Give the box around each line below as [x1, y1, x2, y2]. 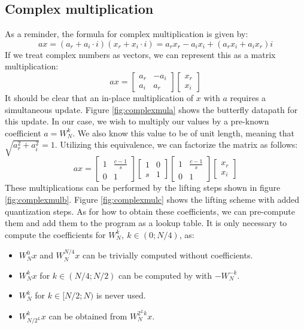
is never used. [96, 289, 146, 301]
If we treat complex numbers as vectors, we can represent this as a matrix [5, 48, 276, 60]
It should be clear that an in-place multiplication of [5, 91, 194, 103]
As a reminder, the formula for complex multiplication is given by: [5, 28, 248, 40]
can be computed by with [118, 269, 212, 281]
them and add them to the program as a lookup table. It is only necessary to [5, 217, 287, 229]
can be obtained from [48, 309, 127, 322]
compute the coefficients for [5, 228, 106, 240]
